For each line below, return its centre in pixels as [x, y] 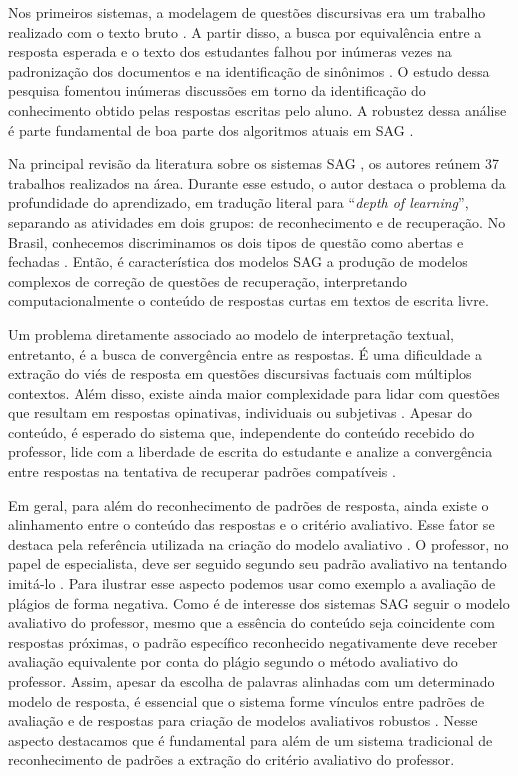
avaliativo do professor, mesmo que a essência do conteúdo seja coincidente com [251, 622]
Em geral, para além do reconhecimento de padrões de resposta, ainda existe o [248, 504]
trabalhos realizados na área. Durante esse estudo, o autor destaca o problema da [257, 182]
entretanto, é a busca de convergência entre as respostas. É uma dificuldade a [245, 353]
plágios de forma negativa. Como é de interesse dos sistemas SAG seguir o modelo [259, 602]
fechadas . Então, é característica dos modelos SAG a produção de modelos [238, 261]
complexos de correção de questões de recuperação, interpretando [208, 280]
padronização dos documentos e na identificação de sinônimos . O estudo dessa [249, 70]
